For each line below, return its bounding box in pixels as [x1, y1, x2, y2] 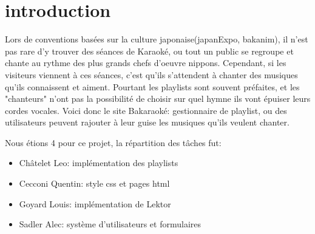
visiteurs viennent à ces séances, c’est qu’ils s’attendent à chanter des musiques [5, 68, 298, 81]
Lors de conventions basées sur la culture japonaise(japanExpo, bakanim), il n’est [5, 33, 308, 45]
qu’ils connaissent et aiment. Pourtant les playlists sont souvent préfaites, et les [5, 80, 300, 93]
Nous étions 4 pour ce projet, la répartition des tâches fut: [5, 136, 222, 149]
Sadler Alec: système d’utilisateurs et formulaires [19, 218, 201, 230]
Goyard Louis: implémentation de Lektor [19, 197, 171, 210]
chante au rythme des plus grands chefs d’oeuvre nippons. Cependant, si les [5, 56, 286, 69]
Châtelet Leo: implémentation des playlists [19, 156, 178, 169]
